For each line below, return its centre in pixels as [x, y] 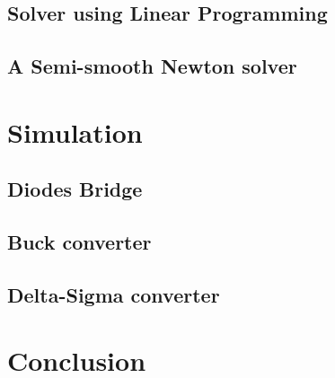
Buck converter [79, 242]
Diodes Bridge [75, 189]
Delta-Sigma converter [114, 294]
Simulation [75, 132]
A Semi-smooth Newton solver [152, 66]
